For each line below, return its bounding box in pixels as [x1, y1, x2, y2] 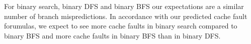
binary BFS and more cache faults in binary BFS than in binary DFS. [4, 30, 221, 40]
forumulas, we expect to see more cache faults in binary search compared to [4, 20, 237, 31]
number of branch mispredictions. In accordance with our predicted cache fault [4, 10, 247, 21]
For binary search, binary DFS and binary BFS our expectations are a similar [4, 1, 244, 11]
